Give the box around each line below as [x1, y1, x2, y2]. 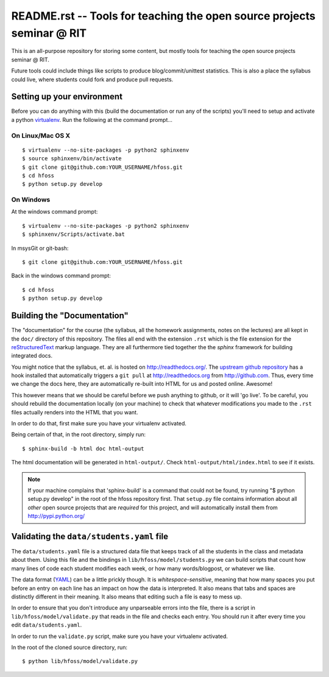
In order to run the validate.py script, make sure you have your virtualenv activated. [11, 633, 228, 640]
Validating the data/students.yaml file [11, 531, 169, 542]
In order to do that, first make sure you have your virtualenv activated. [11, 420, 187, 427]
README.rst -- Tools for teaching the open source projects [11, 9, 316, 23]
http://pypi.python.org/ [27, 512, 85, 520]
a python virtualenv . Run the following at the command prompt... [11, 116, 173, 123]
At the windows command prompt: [11, 208, 98, 216]
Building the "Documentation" [11, 311, 129, 321]
